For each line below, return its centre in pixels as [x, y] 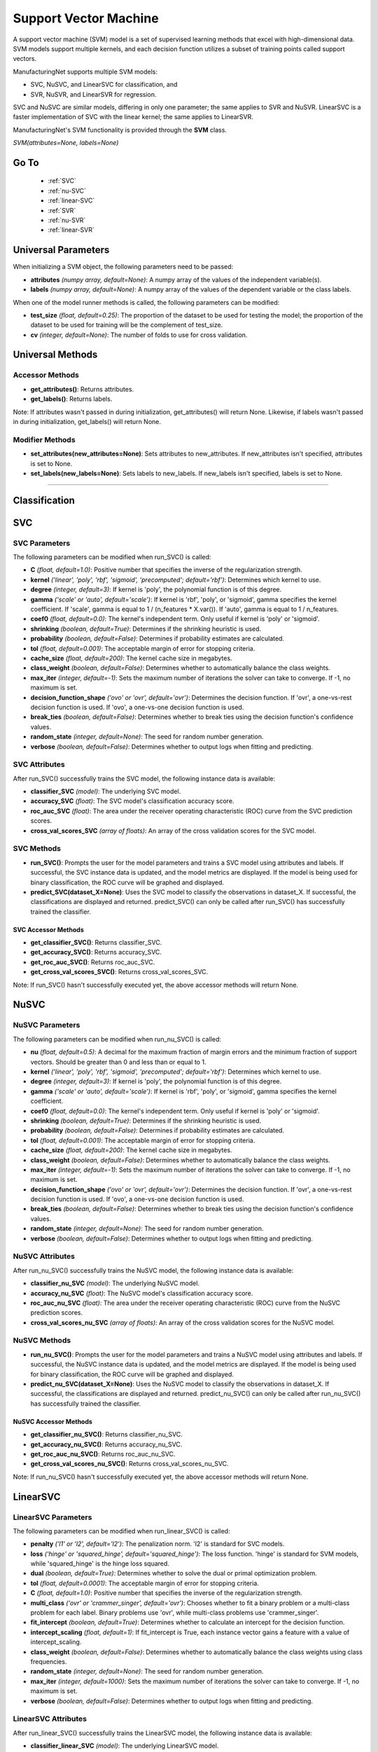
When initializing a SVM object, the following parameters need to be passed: [123, 267]
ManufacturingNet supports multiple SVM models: [85, 71]
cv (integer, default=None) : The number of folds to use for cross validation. [139, 335]
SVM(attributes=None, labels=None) [66, 143]
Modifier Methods [44, 439]
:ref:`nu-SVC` [67, 191]
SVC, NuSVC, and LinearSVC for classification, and [104, 85]
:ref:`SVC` [62, 181]
